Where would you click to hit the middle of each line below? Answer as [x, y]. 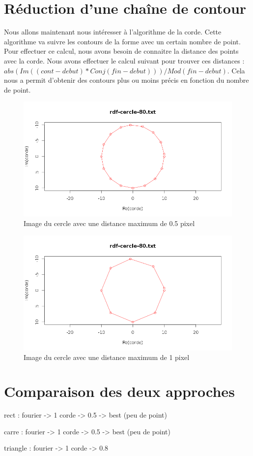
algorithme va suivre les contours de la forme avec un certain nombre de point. [122, 41]
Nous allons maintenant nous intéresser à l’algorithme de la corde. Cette [113, 32]
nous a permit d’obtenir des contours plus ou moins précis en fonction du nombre [126, 80]
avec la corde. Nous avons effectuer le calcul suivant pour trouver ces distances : [124, 60]
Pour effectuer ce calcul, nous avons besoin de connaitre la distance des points [121, 51]
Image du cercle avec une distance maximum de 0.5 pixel [109, 223]
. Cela [236, 70]
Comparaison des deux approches [119, 391]
